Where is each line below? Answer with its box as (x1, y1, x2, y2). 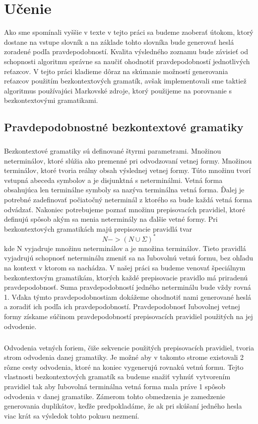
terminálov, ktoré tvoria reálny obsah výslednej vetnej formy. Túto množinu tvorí (4, 165, 251, 175)
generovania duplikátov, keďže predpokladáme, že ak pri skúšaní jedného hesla (4, 401, 242, 411)
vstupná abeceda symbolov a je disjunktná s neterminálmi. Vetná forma (4, 174, 223, 185)
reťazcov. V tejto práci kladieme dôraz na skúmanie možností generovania (4, 66, 228, 76)
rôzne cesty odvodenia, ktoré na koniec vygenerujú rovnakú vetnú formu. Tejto (4, 361, 244, 372)
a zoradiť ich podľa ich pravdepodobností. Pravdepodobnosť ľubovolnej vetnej (4, 301, 240, 312)
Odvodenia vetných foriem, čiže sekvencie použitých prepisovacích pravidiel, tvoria (4, 342, 254, 352)
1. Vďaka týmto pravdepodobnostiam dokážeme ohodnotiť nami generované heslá (4, 291, 252, 302)
